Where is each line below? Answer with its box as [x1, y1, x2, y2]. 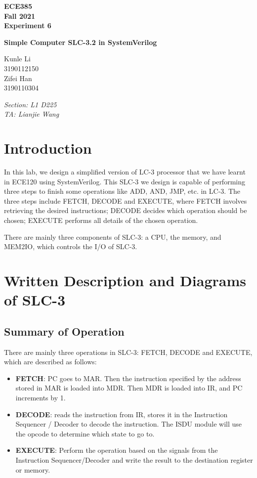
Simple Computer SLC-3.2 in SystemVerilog [4, 37, 157, 47]
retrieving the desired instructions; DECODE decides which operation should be [4, 205, 247, 216]
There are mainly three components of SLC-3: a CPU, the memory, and [4, 231, 221, 242]
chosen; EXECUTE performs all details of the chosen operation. [4, 215, 198, 225]
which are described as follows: [4, 356, 97, 367]
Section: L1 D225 [4, 99, 57, 109]
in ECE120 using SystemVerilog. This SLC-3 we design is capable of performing [4, 176, 245, 186]
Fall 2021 [4, 10, 36, 21]
